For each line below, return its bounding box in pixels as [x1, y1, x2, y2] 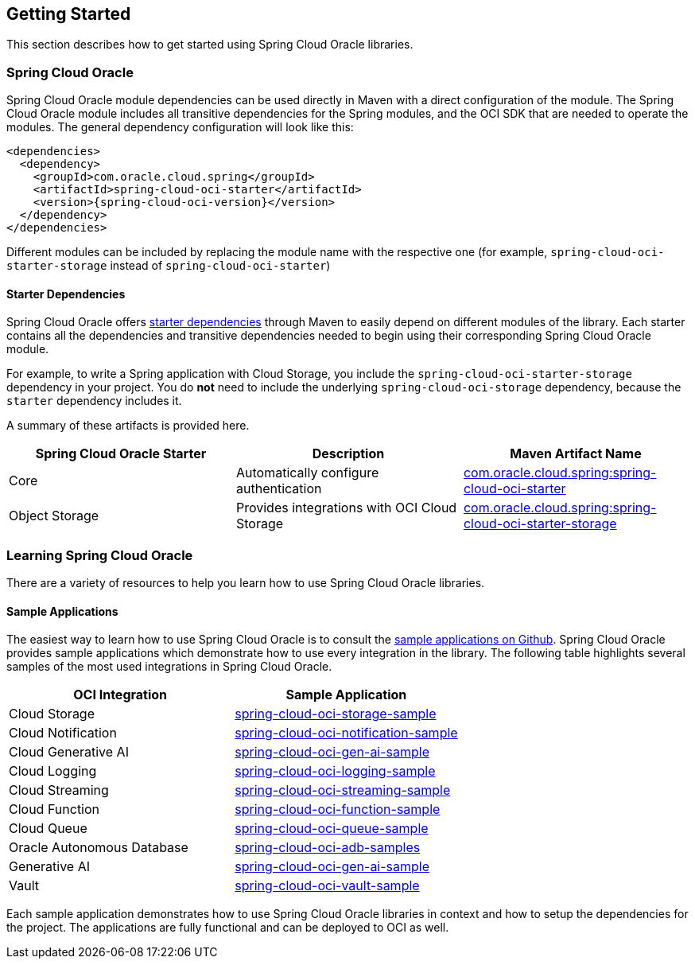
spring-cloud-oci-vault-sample [235, 877, 420, 894]
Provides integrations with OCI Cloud [235, 500, 457, 516]
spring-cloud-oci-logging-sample [235, 763, 436, 780]
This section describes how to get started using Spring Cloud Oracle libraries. [6, 37, 414, 52]
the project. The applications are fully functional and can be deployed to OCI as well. [6, 920, 449, 935]
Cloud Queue [9, 820, 87, 837]
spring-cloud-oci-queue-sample [235, 820, 429, 837]
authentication [235, 481, 322, 497]
